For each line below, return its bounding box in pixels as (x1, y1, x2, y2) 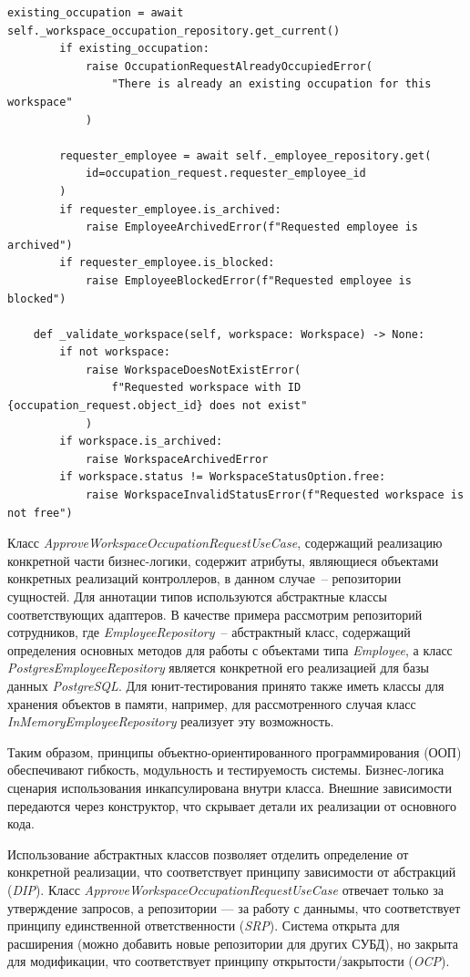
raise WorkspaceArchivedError (85, 452, 269, 466)
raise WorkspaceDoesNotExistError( (85, 363, 301, 376)
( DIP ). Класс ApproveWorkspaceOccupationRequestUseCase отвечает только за (7, 879, 444, 899)
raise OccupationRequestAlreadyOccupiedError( (85, 59, 373, 73)
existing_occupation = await (7, 6, 184, 19)
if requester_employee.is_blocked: (59, 256, 275, 270)
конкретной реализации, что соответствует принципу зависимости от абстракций (7, 862, 456, 881)
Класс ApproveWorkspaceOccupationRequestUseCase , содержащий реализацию (7, 533, 443, 552)
